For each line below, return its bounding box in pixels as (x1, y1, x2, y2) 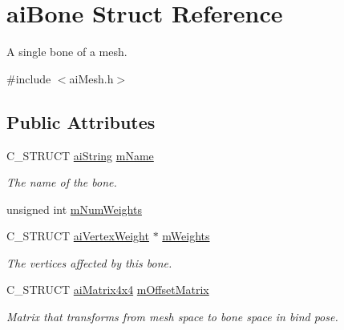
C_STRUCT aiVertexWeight (6, 227, 149, 244)
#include (6, 70, 51, 87)
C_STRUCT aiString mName (6, 147, 154, 163)
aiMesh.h (69, 70, 114, 87)
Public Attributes (6, 109, 156, 134)
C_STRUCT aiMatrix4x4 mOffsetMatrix (6, 281, 209, 298)
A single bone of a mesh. (6, 43, 127, 60)
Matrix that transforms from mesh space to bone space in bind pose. (6, 308, 338, 325)
